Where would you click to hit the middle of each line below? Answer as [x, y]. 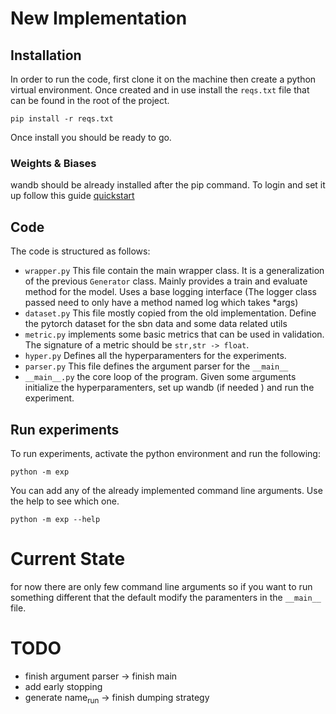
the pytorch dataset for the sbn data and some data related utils [156, 324]
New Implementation [99, 18]
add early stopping [63, 686]
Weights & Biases [53, 163]
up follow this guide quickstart [72, 196]
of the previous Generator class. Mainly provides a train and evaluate [166, 281]
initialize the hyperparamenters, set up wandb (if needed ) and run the [169, 388]
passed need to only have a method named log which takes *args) [161, 303]
